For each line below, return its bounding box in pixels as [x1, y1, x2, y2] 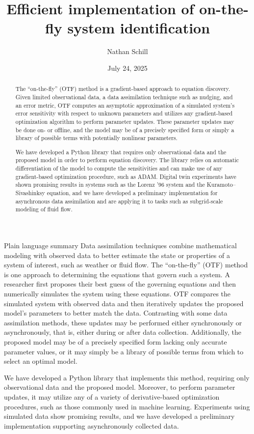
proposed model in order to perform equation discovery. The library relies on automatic [15, 156, 239, 164]
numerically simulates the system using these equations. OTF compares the [4, 289, 231, 298]
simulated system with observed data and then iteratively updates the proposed [4, 298, 244, 308]
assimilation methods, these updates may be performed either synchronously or [4, 317, 242, 327]
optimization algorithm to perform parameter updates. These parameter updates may [15, 117, 234, 125]
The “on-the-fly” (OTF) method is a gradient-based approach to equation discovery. [15, 85, 230, 93]
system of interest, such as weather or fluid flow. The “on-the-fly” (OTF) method [4, 260, 248, 270]
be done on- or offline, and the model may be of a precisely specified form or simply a [15, 125, 234, 134]
